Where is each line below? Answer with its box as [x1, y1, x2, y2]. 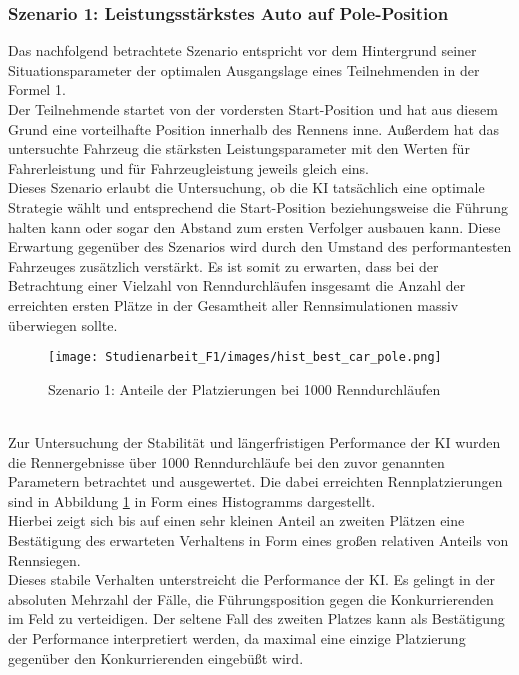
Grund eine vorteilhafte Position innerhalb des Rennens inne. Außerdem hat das [8, 118, 499, 139]
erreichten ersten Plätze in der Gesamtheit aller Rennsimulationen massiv [8, 294, 459, 315]
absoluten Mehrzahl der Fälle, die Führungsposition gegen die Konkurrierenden [8, 588, 494, 609]
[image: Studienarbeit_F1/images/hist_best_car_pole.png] [48, 350, 442, 365]
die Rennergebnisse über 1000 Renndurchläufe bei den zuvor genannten [8, 451, 445, 472]
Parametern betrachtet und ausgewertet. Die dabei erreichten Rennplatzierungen [8, 471, 503, 492]
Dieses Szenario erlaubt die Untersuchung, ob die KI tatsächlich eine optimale [8, 177, 485, 198]
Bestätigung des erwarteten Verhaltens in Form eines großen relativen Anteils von [8, 529, 509, 550]
